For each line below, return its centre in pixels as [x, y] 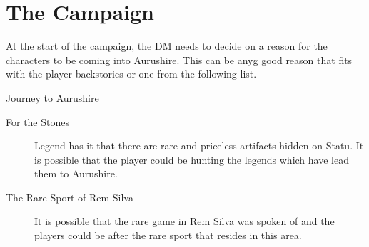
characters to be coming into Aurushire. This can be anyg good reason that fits [179, 59]
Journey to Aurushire [52, 97]
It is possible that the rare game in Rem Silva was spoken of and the [184, 221]
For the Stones [37, 121]
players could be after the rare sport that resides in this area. [168, 235]
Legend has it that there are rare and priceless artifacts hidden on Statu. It [199, 146]
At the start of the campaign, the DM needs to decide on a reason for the [167, 46]
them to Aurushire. [76, 173]
